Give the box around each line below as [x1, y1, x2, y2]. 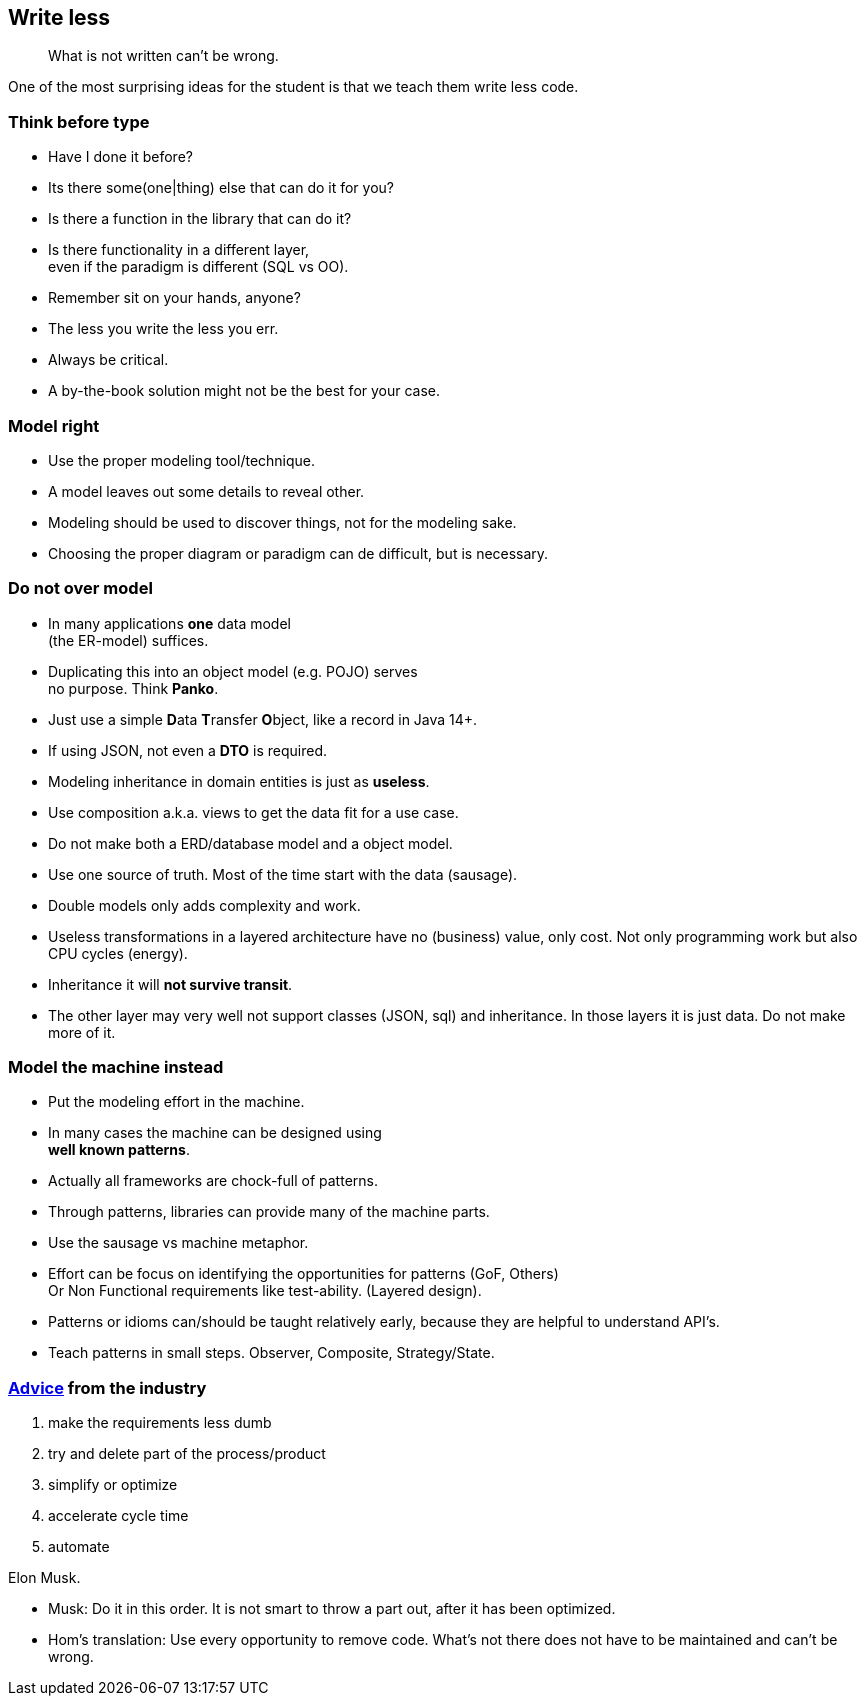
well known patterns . [48, 1141, 190, 1159]
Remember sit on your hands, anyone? [48, 289, 301, 307]
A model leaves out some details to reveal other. [48, 482, 365, 500]
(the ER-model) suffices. [48, 631, 209, 649]
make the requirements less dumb [48, 1414, 272, 1432]
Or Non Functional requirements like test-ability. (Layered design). [48, 1282, 482, 1300]
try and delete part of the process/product [48, 1445, 326, 1463]
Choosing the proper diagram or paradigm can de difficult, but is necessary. [48, 544, 549, 562]
